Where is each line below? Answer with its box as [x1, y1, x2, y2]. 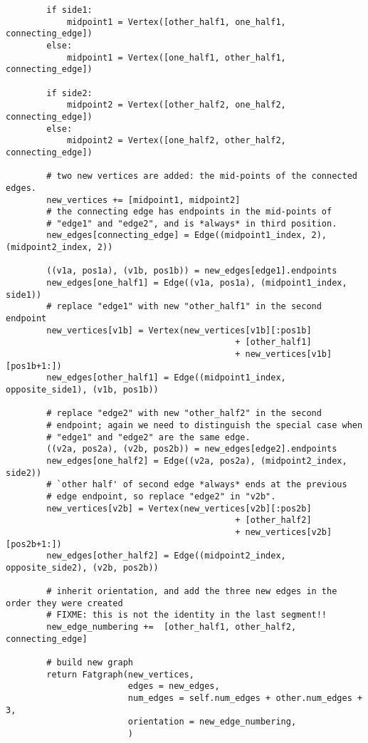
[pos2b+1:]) [6, 539, 62, 549]
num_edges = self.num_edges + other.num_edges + [127, 693, 363, 704]
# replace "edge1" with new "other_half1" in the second [46, 301, 322, 312]
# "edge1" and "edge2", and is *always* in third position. [46, 218, 337, 229]
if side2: [46, 88, 93, 98]
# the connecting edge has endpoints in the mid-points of [46, 207, 332, 217]
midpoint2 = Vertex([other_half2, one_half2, [66, 100, 286, 110]
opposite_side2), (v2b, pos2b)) [6, 562, 159, 573]
